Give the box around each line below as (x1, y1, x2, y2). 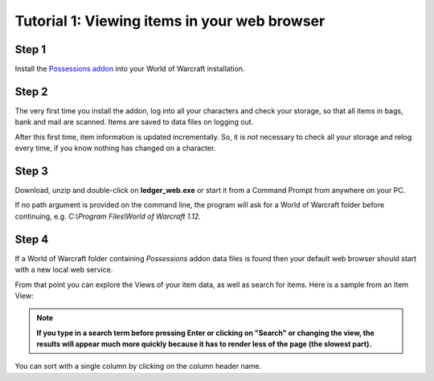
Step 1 (14, 43, 47, 56)
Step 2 (14, 84, 48, 98)
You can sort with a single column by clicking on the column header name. (14, 362, 261, 371)
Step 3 (14, 164, 48, 178)
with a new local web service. (14, 265, 113, 275)
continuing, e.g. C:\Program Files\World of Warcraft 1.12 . (14, 211, 201, 221)
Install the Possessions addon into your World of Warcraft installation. (14, 64, 245, 74)
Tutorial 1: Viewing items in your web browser (14, 12, 325, 30)
